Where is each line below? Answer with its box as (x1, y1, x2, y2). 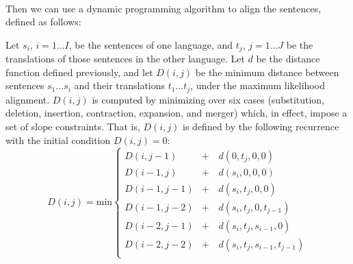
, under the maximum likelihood (190, 78, 325, 93)
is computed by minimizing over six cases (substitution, (92, 92, 325, 106)
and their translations (74, 78, 166, 93)
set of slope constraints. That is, (5, 119, 140, 134)
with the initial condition (5, 132, 111, 147)
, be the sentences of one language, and (68, 37, 233, 51)
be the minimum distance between (195, 64, 339, 79)
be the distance (256, 51, 320, 66)
